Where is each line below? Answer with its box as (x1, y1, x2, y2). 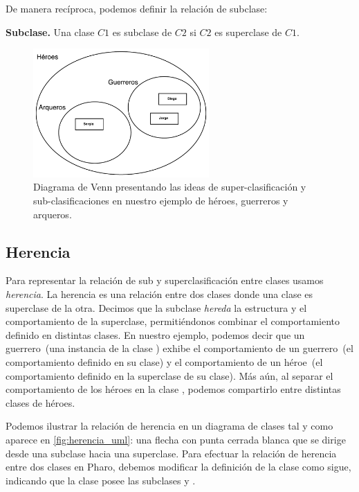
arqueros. (33, 207, 72, 221)
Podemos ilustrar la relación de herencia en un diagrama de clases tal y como (6, 419, 333, 433)
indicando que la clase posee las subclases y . (6, 473, 196, 487)
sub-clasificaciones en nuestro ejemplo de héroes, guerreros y (33, 193, 288, 208)
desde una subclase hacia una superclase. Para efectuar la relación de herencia (6, 446, 337, 460)
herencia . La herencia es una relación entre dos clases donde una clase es (6, 287, 313, 301)
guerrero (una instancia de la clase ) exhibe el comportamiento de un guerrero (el (6, 341, 353, 355)
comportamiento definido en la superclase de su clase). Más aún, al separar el (6, 368, 333, 383)
